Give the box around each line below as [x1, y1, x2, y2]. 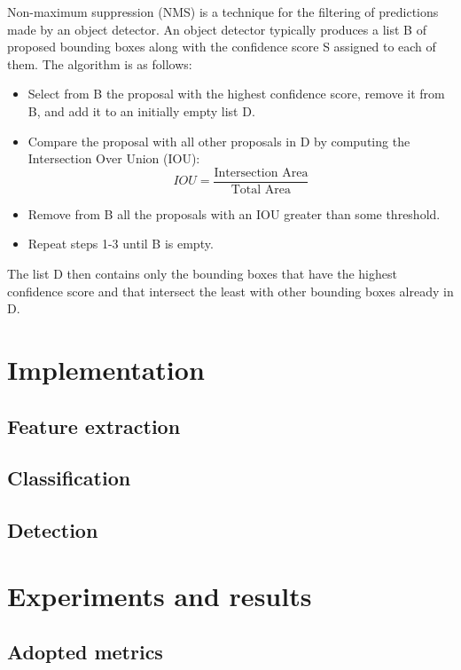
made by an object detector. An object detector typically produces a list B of [7, 20, 426, 38]
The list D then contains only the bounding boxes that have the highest [7, 264, 397, 282]
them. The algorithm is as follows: [7, 54, 192, 73]
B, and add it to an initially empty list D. [27, 101, 255, 120]
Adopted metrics [7, 638, 163, 666]
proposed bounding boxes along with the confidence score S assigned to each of [7, 37, 436, 56]
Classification [7, 464, 131, 492]
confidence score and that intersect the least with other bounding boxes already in [7, 281, 454, 300]
